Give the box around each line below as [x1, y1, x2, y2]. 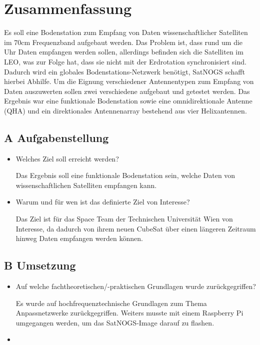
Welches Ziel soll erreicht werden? [15, 153, 119, 163]
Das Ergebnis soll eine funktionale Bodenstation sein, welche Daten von [15, 170, 235, 180]
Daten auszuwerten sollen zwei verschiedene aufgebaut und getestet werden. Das [4, 85, 250, 96]
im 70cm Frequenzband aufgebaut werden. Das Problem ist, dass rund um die [4, 36, 243, 47]
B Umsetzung [4, 257, 76, 273]
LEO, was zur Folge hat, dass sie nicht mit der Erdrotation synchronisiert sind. [4, 56, 246, 66]
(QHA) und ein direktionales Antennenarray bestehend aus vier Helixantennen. [4, 105, 247, 115]
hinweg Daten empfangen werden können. [15, 233, 143, 243]
